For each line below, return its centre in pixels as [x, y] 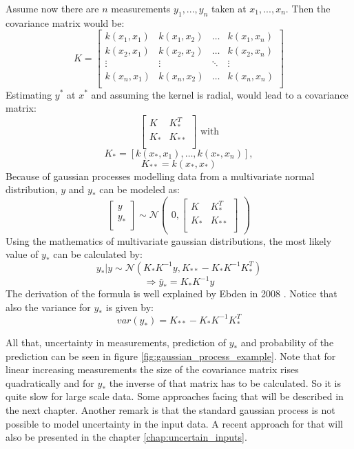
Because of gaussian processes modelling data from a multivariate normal [160, 176]
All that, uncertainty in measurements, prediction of [116, 342]
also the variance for [48, 307]
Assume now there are [52, 8]
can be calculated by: [98, 254]
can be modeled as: [140, 189]
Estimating [29, 94]
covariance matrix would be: [65, 22]
